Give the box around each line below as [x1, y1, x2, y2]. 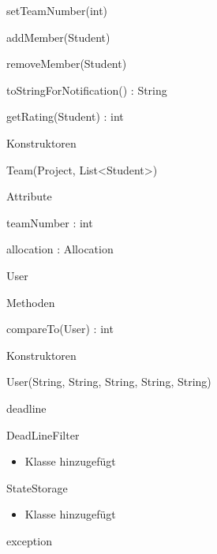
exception [6, 532, 52, 548]
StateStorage [6, 479, 68, 496]
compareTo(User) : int [6, 320, 114, 337]
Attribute [6, 188, 52, 204]
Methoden [6, 294, 55, 310]
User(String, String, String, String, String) [6, 373, 211, 390]
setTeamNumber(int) [6, 2, 108, 18]
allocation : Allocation [6, 241, 114, 257]
